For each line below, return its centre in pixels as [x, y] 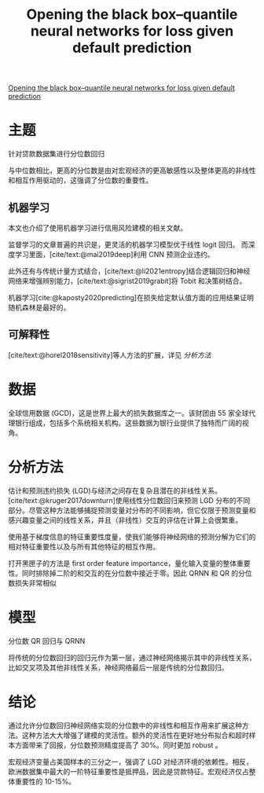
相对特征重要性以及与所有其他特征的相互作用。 [84, 546]
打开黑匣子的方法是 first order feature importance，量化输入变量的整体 [123, 563]
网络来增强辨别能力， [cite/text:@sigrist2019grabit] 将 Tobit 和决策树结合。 [127, 281]
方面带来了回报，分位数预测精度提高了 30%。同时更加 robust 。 [118, 745]
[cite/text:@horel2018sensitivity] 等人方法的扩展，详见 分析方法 [110, 354]
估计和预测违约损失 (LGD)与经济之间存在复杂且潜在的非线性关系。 [115, 490]
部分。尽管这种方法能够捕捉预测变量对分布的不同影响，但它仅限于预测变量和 [132, 510]
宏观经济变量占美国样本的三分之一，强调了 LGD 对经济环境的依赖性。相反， [130, 762]
